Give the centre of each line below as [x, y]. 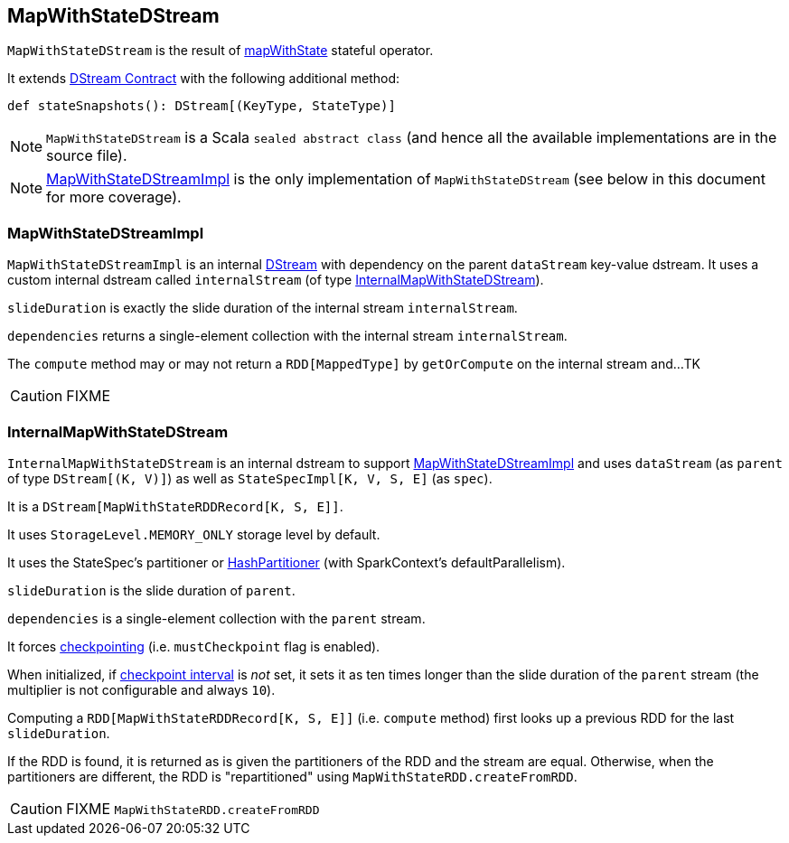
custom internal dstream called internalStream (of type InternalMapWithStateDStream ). [276, 280]
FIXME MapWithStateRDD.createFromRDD [193, 808]
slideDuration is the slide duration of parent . [151, 590]
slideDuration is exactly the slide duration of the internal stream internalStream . [263, 308]
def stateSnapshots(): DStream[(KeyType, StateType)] [202, 106]
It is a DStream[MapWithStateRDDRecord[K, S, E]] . [175, 506]
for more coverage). [114, 197]
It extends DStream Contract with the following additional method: [204, 79]
